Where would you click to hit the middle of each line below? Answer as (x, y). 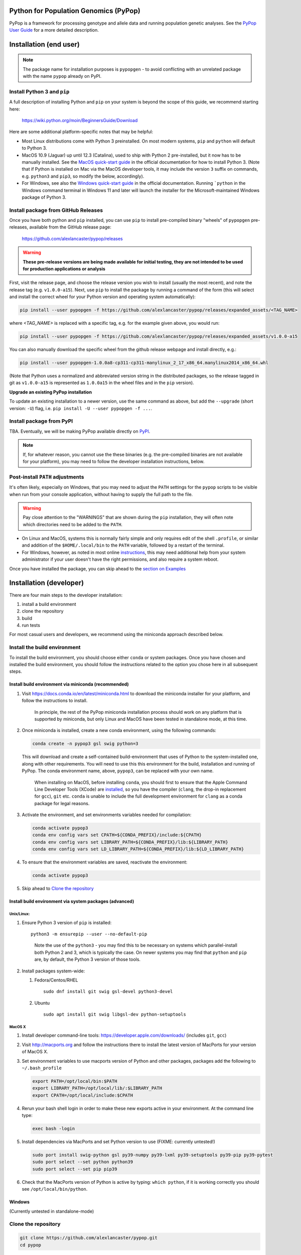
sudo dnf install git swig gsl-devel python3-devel (108, 992)
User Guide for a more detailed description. (54, 30)
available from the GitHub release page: (70, 227)
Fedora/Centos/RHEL (56, 980)
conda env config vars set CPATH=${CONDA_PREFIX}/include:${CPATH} (117, 835)
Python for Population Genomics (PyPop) (75, 11)
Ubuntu (42, 1003)
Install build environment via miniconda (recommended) (69, 684)
